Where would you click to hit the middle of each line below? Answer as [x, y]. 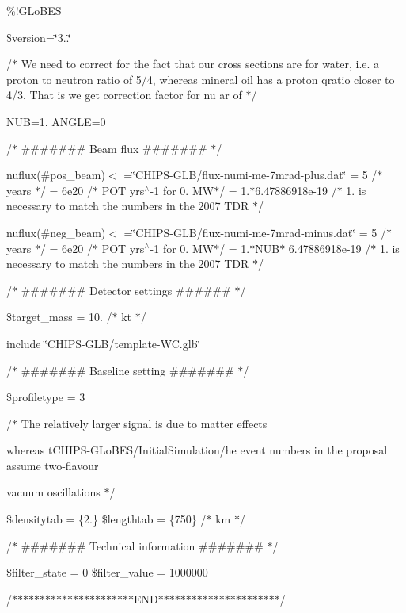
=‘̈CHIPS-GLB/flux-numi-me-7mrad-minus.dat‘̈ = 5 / [255, 232]
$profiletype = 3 [46, 397]
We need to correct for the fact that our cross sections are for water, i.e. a [200, 64]
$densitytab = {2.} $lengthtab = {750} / [106, 519]
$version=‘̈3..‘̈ [39, 37]
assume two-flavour [53, 465]
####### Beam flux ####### [114, 148]
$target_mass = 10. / [59, 317]
